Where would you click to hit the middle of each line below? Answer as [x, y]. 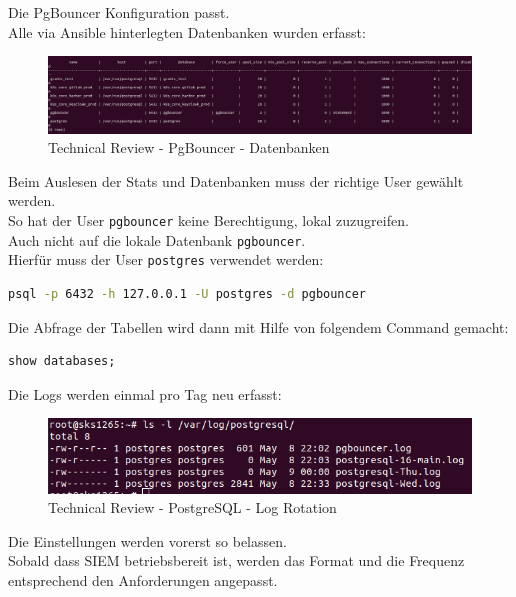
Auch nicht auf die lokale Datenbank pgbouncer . [157, 239]
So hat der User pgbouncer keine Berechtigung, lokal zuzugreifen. [208, 219]
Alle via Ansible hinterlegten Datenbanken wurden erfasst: [187, 31]
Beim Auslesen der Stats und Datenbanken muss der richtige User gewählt [236, 180]
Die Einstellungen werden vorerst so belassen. [147, 540]
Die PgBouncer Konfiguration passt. [119, 12]
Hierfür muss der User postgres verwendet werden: [166, 259]
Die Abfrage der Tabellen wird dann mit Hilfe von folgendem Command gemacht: [258, 326]
